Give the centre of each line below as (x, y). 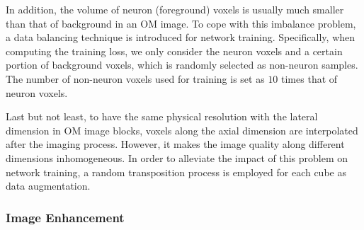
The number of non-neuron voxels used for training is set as (135, 78)
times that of (309, 78)
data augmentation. (48, 186)
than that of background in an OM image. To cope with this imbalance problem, (181, 23)
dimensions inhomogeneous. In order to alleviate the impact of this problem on (177, 157)
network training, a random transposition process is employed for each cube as (176, 172)
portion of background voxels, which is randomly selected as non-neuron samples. (182, 65)
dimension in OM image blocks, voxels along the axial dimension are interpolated (182, 130)
